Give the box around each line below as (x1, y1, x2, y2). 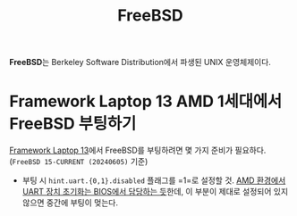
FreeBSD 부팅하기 (9, 113, 137, 134)
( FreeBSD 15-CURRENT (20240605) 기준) (9, 156, 148, 167)
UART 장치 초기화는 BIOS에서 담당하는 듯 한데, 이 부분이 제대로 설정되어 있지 (21, 187, 289, 197)
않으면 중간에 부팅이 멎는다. (21, 197, 119, 208)
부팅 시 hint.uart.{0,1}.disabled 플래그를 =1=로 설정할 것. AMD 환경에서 (21, 175, 286, 186)
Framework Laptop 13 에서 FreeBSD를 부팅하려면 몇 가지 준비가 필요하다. (9, 145, 267, 156)
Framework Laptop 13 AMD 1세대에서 (9, 91, 283, 112)
